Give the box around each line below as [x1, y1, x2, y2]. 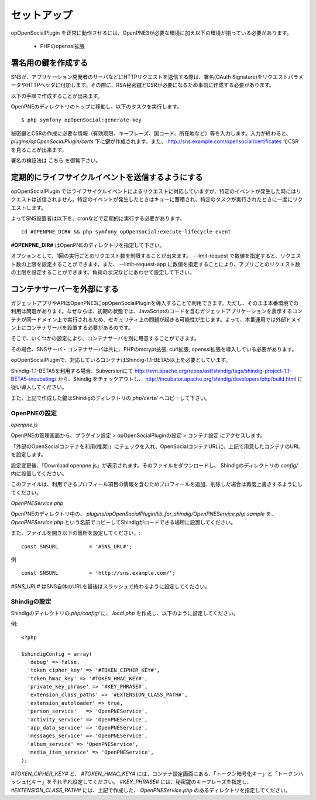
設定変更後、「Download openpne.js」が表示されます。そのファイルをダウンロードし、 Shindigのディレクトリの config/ [11, 462, 298, 469]
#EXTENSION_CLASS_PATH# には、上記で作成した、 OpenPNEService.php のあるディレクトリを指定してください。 [11, 787, 291, 794]
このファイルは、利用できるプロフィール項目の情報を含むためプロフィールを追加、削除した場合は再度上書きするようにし [11, 481, 303, 488]
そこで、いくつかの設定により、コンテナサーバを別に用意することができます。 [11, 335, 200, 342]
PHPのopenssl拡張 [40, 42, 85, 49]
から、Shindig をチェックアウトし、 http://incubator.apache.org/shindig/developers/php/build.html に [57, 375, 303, 382]
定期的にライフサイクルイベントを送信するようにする [11, 172, 203, 182]
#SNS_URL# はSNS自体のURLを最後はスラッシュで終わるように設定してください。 [11, 582, 211, 589]
